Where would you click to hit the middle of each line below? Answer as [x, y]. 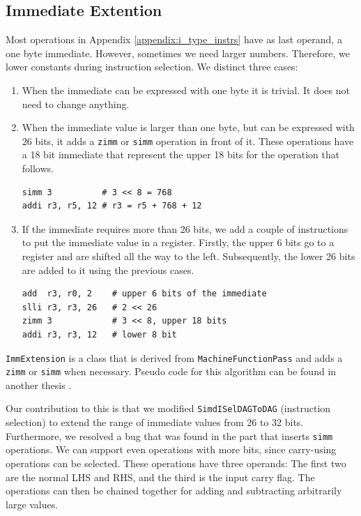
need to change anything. [76, 104]
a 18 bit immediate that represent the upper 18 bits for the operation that [181, 154]
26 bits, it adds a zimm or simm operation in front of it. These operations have [188, 141]
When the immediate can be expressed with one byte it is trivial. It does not [186, 90]
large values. [32, 504]
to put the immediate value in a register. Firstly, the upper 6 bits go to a [178, 242]
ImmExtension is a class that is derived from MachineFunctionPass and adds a [174, 357]
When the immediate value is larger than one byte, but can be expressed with [188, 127]
